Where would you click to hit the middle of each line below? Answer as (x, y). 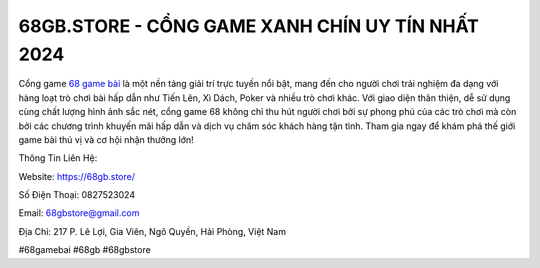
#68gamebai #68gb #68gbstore (85, 250)
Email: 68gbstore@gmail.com (79, 213)
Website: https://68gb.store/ (76, 176)
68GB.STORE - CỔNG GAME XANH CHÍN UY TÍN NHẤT (249, 26)
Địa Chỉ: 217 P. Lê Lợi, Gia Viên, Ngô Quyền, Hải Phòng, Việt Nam (152, 231)
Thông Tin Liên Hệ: (58, 158)
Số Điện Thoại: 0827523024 (76, 195)
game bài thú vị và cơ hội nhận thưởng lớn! (106, 139)
